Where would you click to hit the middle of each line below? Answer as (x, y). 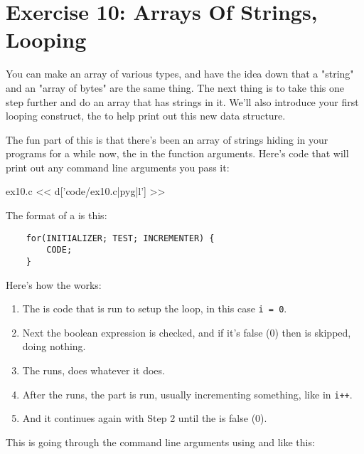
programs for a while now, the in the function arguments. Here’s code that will (177, 153)
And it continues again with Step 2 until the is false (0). (145, 418)
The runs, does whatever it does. (93, 370)
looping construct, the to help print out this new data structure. (146, 116)
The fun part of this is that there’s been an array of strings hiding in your (167, 139)
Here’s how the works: (54, 284)
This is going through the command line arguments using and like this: (160, 442)
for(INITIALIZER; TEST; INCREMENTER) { (120, 238)
